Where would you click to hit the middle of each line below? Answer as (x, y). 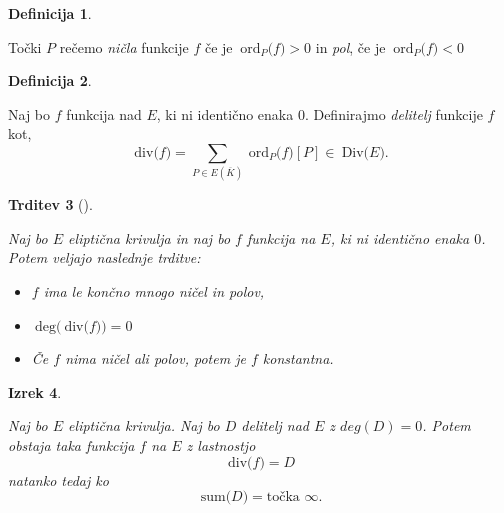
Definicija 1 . (50, 13)
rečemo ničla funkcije (124, 46)
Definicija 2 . (50, 80)
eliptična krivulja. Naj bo (144, 425)
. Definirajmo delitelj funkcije (393, 113)
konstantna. (298, 358)
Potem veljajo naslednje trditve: (104, 257)
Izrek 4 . (35, 391)
